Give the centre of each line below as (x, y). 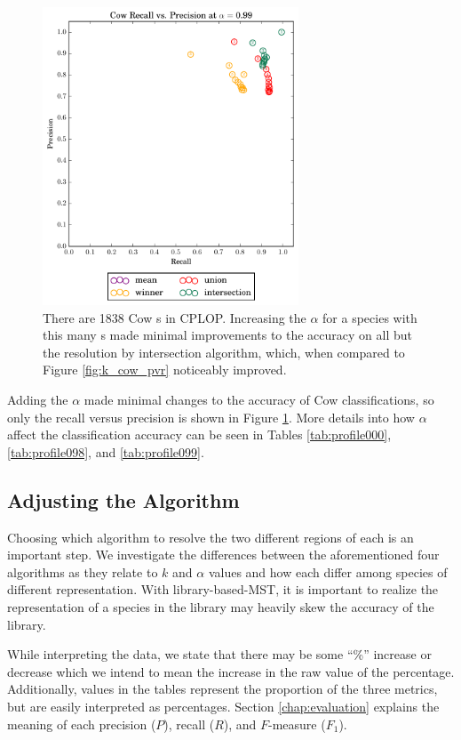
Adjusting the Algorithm (123, 499)
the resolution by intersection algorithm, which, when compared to (224, 352)
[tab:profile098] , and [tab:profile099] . (106, 451)
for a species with (370, 317)
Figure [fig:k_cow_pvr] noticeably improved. (165, 370)
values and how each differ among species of (328, 571)
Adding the (38, 400)
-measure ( (297, 724)
